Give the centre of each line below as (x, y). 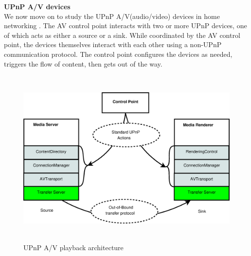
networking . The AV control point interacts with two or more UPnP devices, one (125, 26)
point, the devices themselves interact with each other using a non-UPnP (113, 44)
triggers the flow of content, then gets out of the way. (83, 63)
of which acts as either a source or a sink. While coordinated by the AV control (122, 35)
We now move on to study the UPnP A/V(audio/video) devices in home (112, 16)
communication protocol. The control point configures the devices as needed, (118, 54)
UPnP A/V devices (37, 6)
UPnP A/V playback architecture (73, 247)
